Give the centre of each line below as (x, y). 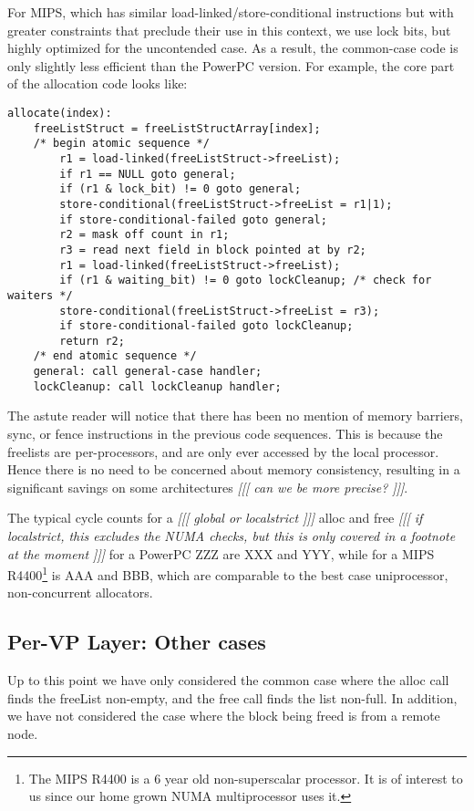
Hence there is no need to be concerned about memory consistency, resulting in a (234, 469)
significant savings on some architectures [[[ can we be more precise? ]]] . (208, 487)
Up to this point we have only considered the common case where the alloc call (228, 680)
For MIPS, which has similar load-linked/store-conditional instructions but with (231, 12)
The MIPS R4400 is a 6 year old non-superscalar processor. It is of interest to (246, 778)
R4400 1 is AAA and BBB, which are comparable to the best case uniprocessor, (228, 573)
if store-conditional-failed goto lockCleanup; (206, 326)
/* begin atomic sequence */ (121, 144)
